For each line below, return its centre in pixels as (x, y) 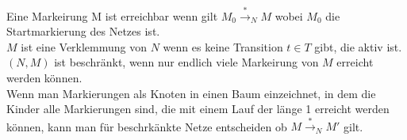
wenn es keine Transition (223, 46)
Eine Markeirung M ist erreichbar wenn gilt (112, 15)
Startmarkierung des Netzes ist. (83, 31)
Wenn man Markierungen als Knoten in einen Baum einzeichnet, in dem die (191, 93)
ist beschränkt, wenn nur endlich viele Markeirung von (186, 62)
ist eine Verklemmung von (84, 46)
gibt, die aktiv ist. (358, 46)
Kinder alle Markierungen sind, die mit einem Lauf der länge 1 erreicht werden (198, 109)
